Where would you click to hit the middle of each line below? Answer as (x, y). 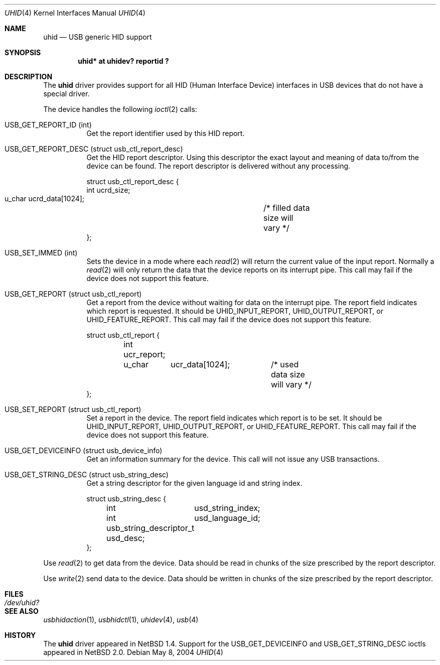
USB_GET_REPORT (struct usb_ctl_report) (73, 294)
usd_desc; (126, 538)
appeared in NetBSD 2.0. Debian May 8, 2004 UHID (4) (133, 652)
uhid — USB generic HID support (98, 37)
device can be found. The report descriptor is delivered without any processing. (218, 166)
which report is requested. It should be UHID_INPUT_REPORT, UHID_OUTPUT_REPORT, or (235, 311)
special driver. (66, 94)
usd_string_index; (227, 508)
